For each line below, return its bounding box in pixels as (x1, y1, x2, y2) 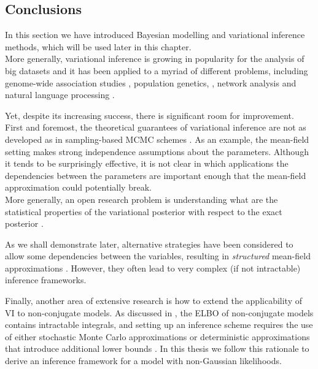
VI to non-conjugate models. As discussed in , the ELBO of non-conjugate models (5, 306, 314, 319)
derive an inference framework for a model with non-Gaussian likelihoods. (5, 354, 282, 367)
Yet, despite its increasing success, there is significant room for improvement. (5, 108, 294, 121)
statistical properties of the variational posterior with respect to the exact (5, 205, 282, 218)
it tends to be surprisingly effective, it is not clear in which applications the (5, 157, 289, 170)
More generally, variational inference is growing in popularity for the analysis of (5, 52, 304, 65)
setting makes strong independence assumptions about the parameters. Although (5, 145, 309, 158)
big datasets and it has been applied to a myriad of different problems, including (5, 64, 308, 77)
